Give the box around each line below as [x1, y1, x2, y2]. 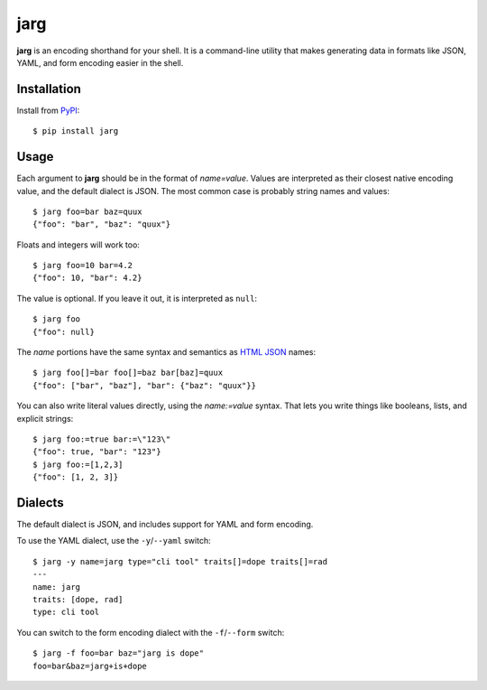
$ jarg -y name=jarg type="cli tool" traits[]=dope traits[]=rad [32, 556, 328, 566]
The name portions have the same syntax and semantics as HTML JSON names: [16, 347, 316, 358]
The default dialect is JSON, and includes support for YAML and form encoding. [16, 519, 314, 530]
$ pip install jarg [32, 126, 119, 136]
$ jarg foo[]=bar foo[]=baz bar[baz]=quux [32, 368, 224, 378]
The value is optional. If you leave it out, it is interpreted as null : [16, 293, 257, 303]
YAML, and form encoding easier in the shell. [16, 57, 184, 68]
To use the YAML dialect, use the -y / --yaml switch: [16, 536, 211, 546]
